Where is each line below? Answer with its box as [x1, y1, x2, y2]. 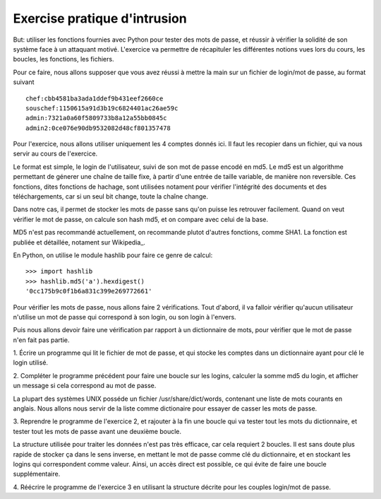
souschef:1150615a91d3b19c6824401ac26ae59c [25, 104, 179, 112]
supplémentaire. [13, 470, 61, 479]
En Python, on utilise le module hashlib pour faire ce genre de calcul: [13, 251, 213, 259]
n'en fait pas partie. [13, 336, 70, 344]
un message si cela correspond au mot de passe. [13, 382, 157, 390]
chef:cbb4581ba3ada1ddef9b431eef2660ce [25, 94, 164, 102]
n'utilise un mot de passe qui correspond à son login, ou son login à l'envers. [13, 312, 236, 321]
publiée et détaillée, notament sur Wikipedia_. [13, 237, 146, 247]
